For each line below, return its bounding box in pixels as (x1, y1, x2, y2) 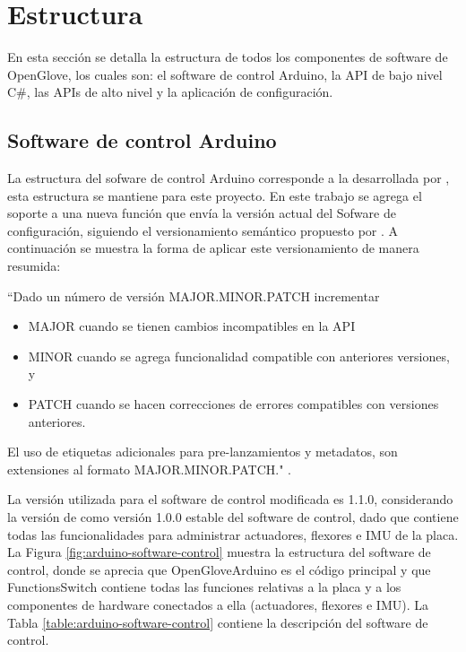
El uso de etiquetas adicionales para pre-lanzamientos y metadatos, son (7, 442, 398, 461)
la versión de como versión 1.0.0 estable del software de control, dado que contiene (7, 508, 459, 526)
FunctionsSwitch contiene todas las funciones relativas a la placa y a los (7, 578, 401, 596)
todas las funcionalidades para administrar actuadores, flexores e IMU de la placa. (7, 525, 459, 543)
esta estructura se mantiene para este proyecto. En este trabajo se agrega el (7, 186, 422, 204)
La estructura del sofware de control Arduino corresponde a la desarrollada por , (7, 169, 450, 187)
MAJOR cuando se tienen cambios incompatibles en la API (28, 317, 356, 335)
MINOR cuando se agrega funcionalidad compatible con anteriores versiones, (28, 346, 450, 365)
